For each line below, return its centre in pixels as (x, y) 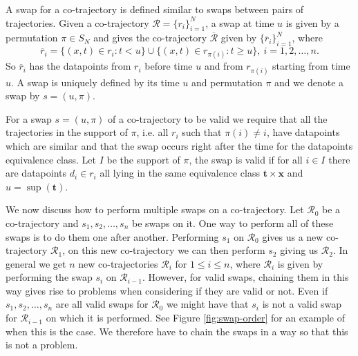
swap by (23, 96)
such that (202, 132)
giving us (299, 250)
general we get (36, 263)
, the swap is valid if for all (246, 159)
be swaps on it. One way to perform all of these (233, 222)
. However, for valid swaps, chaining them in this (245, 277)
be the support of (143, 159)
